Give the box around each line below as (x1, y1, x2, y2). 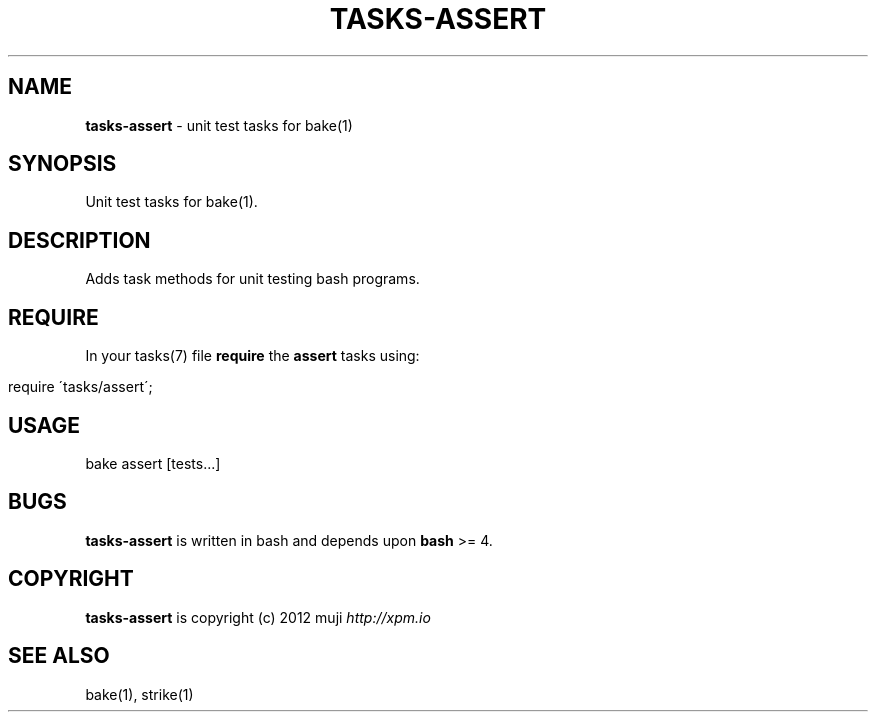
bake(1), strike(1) (85, 685, 194, 703)
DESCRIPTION (8, 227, 151, 253)
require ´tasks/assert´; (8, 378, 153, 396)
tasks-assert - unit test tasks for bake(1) (85, 116, 353, 134)
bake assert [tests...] (85, 454, 221, 472)
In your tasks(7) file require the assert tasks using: (85, 347, 420, 365)
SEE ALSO (8, 643, 110, 669)
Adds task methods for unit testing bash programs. (85, 270, 420, 288)
